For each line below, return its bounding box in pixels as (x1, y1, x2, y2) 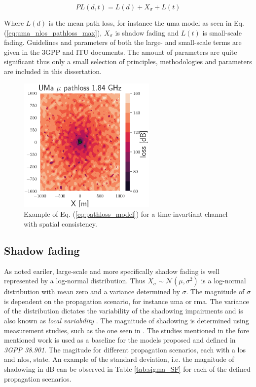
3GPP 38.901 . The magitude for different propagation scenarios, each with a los (4, 344, 246, 354)
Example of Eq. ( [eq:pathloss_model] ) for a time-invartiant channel (24, 209, 228, 219)
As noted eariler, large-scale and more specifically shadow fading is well (4, 266, 219, 276)
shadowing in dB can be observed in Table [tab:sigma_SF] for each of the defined (4, 363, 251, 374)
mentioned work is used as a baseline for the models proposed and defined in (4, 335, 236, 345)
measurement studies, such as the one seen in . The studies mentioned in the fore (4, 325, 249, 335)
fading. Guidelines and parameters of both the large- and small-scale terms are (4, 37, 242, 47)
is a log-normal (201, 275, 246, 286)
